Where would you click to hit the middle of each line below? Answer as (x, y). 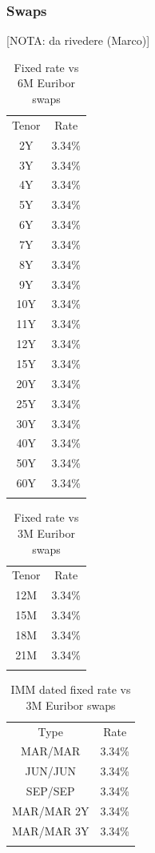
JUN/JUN (50, 771)
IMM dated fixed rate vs (71, 689)
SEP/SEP (50, 791)
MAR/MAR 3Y (51, 830)
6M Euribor (46, 83)
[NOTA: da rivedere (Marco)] (78, 40)
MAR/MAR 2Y (51, 810)
